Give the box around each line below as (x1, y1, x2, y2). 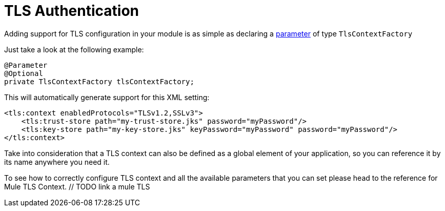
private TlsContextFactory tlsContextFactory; (4, 77, 194, 86)
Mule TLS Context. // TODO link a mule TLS (4, 182, 150, 191)
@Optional (4, 69, 43, 78)
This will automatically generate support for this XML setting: (4, 92, 210, 102)
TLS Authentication (4, 2, 139, 20)
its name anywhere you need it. (4, 157, 110, 166)
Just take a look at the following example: (4, 45, 144, 54)
